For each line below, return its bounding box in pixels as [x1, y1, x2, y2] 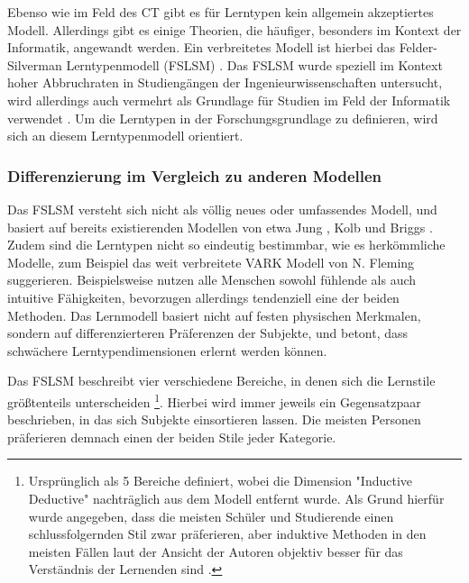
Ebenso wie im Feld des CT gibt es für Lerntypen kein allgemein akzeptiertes [7, 3, 434, 21]
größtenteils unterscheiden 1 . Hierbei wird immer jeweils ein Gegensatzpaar [7, 389, 421, 411]
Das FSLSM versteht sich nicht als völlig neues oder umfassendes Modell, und [7, 199, 437, 218]
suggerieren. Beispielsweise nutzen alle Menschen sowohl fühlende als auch [7, 270, 417, 289]
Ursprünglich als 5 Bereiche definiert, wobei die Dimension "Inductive [28, 471, 413, 490]
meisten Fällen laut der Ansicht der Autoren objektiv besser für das [28, 542, 403, 560]
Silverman [7, 55, 62, 74]
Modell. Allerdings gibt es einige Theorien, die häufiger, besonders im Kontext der [7, 20, 462, 39]
